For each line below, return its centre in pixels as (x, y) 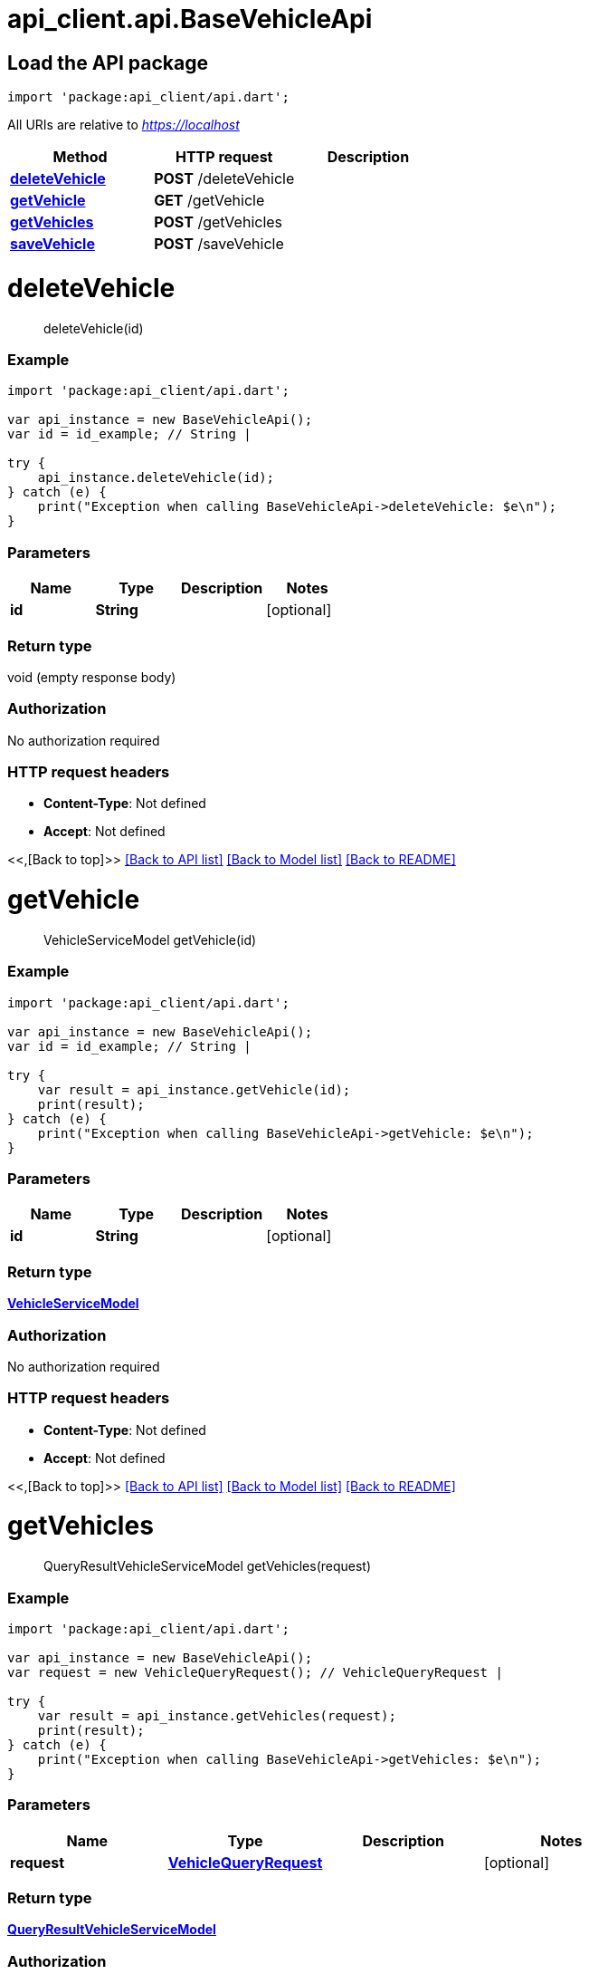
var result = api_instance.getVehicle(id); (194, 1089)
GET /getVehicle (209, 201)
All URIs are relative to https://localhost (123, 125)
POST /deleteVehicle (224, 179)
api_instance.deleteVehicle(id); (156, 478)
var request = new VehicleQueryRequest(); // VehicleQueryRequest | (255, 1672)
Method (80, 157)
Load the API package (108, 63)
